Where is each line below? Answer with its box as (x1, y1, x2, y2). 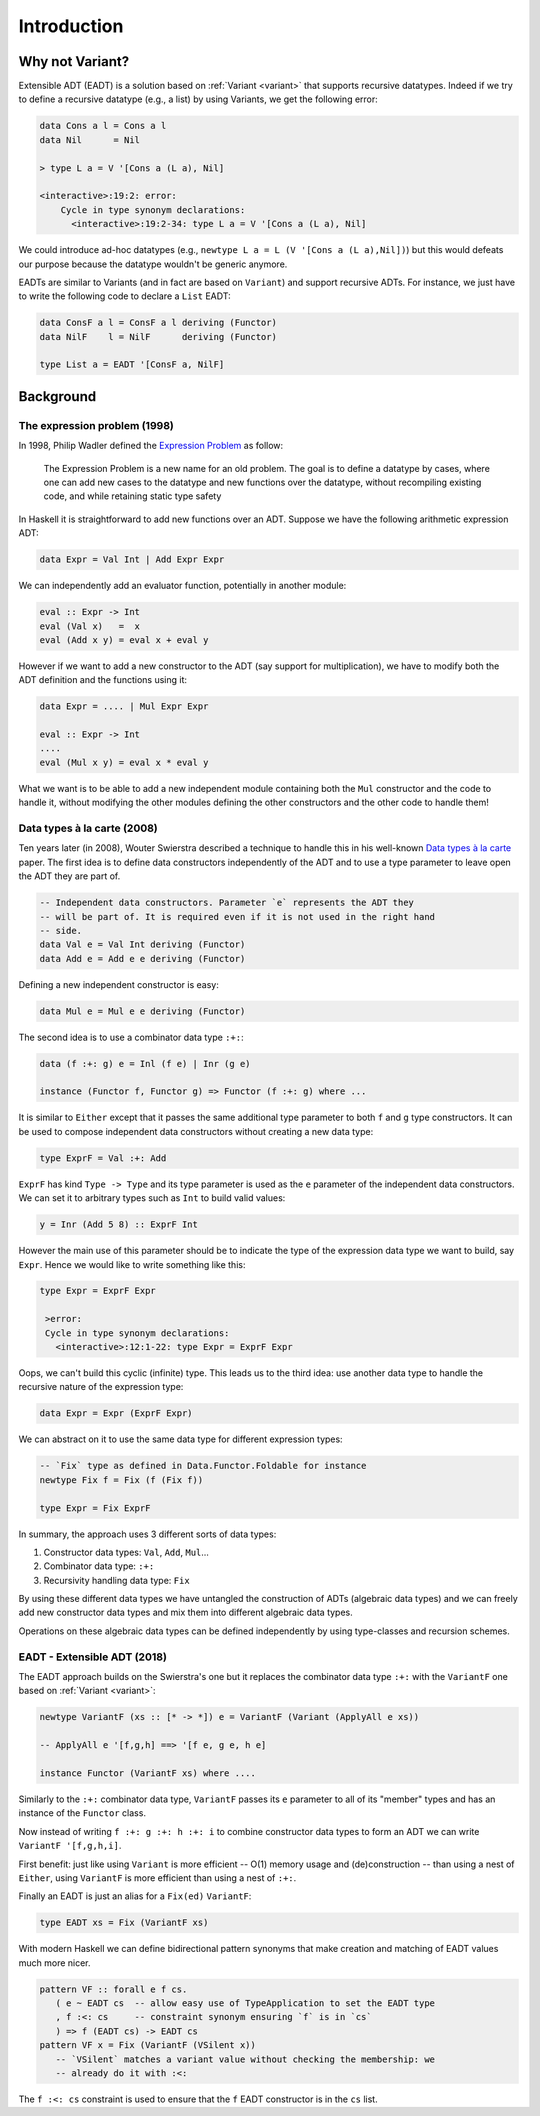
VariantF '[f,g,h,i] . (18, 1840, 122, 1852)
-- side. (39, 925, 83, 936)
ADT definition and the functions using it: (18, 674, 188, 686)
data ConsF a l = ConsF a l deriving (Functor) (39, 317, 277, 329)
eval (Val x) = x (39, 620, 140, 632)
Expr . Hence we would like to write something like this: (18, 1258, 246, 1270)
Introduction (18, 15, 124, 37)
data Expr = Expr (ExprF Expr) (39, 1408, 194, 1419)
